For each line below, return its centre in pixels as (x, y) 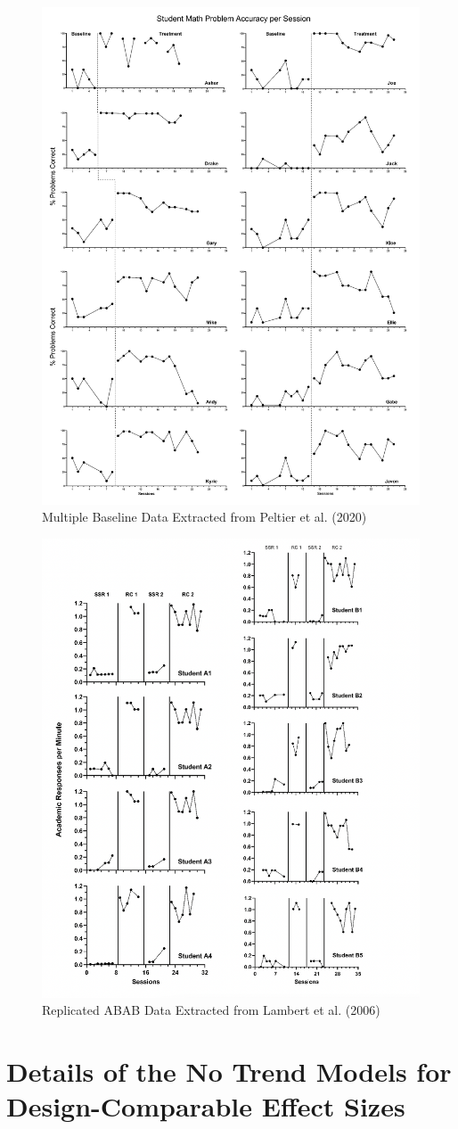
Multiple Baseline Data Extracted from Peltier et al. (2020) (204, 517)
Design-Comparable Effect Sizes (206, 1106)
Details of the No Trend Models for (229, 1071)
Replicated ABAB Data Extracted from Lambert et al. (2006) (211, 1010)
